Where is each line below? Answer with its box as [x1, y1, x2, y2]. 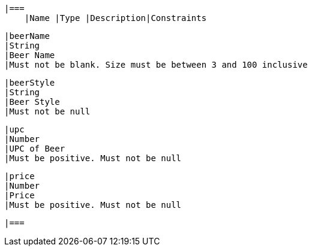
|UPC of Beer [4, 144, 65, 153]
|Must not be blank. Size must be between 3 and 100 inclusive [4, 60, 308, 69]
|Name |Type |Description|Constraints [24, 13, 207, 23]
